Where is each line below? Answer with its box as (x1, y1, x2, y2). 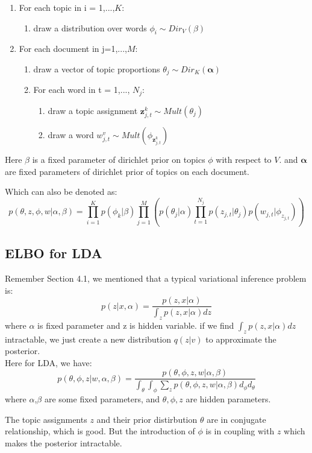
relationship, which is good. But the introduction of (5, 425, 195, 437)
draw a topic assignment (48, 104, 138, 116)
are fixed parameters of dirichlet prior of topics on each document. (5, 165, 249, 177)
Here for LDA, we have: (5, 356, 92, 369)
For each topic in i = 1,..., (19, 1, 115, 13)
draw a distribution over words (33, 21, 147, 34)
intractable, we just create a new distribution (5, 332, 171, 345)
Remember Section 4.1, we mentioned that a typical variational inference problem (5, 271, 307, 284)
